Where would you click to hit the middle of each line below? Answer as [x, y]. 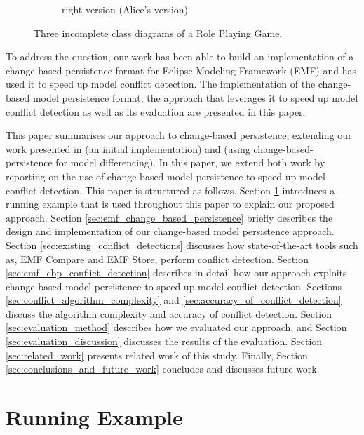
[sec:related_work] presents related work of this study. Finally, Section [157, 355]
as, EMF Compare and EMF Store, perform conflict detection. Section [157, 259]
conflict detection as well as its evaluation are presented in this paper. [156, 111]
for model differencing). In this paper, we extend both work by [190, 162]
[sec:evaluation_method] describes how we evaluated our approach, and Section [176, 327]
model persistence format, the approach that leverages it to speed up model [195, 97]
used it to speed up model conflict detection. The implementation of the [161, 84]
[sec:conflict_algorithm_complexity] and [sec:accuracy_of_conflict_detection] [174, 300]
